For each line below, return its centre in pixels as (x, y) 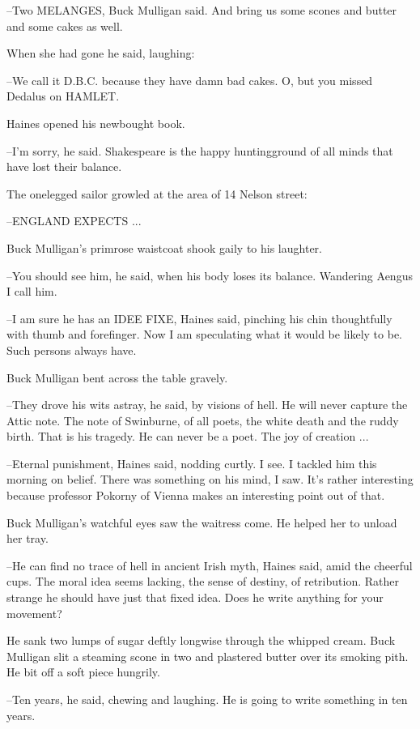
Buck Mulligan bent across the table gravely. (117, 377)
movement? (34, 613)
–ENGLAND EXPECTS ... (74, 221)
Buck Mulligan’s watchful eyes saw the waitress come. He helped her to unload (202, 522)
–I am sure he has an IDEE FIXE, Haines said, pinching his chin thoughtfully (199, 318)
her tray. (28, 538)
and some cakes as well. (65, 26)
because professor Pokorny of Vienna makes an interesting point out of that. (196, 495)
